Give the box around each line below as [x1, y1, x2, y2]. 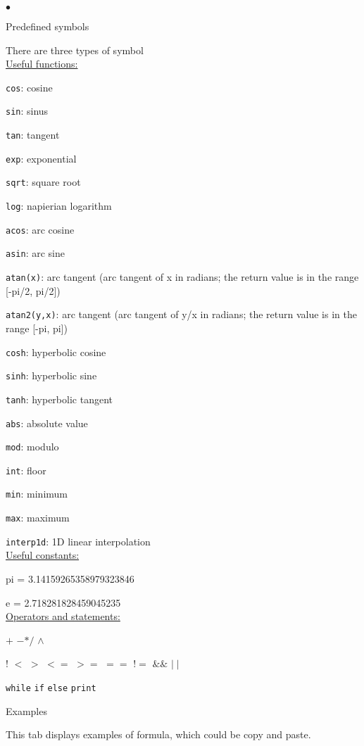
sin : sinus [6, 103, 49, 118]
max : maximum [6, 510, 70, 525]
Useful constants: [6, 548, 80, 562]
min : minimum [6, 486, 68, 501]
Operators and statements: [6, 609, 120, 624]
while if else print [6, 683, 96, 693]
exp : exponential [6, 151, 77, 165]
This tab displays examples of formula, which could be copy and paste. [6, 727, 311, 742]
